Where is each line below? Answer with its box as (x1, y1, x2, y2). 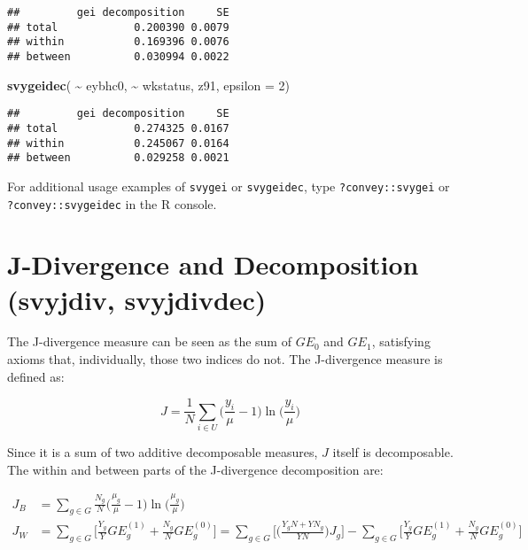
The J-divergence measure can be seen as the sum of (7, 332, 291, 351)
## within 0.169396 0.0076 (7, 35, 229, 49)
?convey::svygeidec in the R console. (7, 194, 217, 213)
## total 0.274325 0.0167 (7, 121, 229, 135)
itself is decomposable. (332, 443, 454, 461)
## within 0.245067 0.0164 (7, 136, 229, 150)
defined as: (7, 367, 65, 385)
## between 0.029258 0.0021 (7, 151, 229, 165)
